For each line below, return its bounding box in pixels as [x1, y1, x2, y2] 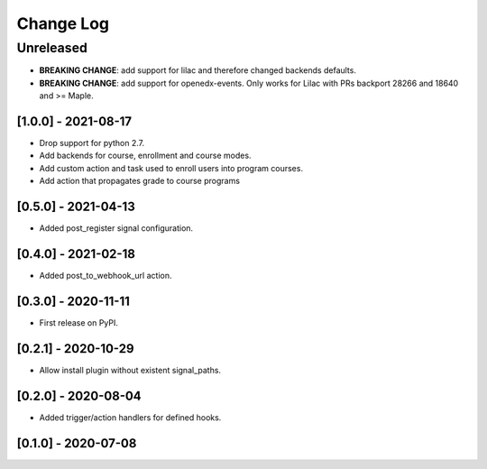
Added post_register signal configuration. [39, 223, 194, 234]
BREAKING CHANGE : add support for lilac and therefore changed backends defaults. [39, 65, 356, 76]
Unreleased [16, 40, 87, 56]
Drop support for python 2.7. [39, 138, 145, 149]
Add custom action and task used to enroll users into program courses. [39, 162, 304, 173]
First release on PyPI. [39, 317, 119, 328]
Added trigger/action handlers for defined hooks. [39, 411, 222, 423]
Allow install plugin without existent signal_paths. [39, 364, 221, 375]
